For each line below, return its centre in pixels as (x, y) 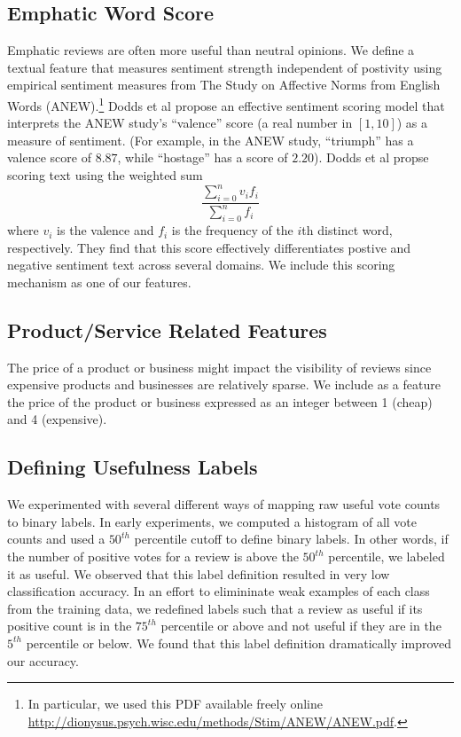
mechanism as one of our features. (99, 282)
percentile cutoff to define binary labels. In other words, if (291, 539)
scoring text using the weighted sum (105, 175)
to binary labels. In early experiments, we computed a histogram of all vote (212, 521)
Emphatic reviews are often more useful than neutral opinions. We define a (211, 50)
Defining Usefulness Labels (133, 467)
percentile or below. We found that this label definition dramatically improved (239, 643)
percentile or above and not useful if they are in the (301, 626)
